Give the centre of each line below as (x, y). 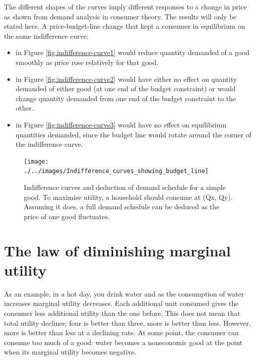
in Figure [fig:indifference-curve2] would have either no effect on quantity (126, 79)
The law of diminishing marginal (118, 250)
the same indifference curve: (46, 35)
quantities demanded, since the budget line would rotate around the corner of (133, 134)
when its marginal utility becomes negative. (70, 352)
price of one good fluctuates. (67, 216)
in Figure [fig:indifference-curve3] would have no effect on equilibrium (121, 124)
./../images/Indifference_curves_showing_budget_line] (116, 171)
